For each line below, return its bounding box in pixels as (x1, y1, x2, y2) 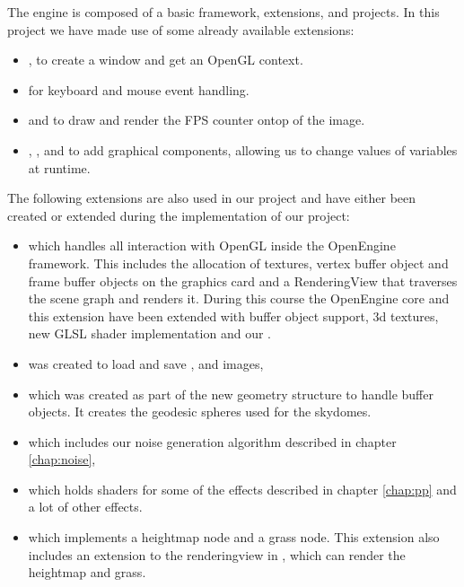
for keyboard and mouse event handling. (28, 80, 250, 99)
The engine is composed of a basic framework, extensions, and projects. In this (7, 3, 440, 21)
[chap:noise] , (28, 450, 96, 469)
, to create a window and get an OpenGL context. (28, 50, 303, 69)
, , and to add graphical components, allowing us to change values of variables (28, 140, 458, 159)
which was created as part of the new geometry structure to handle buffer (28, 384, 433, 403)
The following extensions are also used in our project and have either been (7, 188, 416, 207)
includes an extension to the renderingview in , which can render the (28, 545, 406, 564)
